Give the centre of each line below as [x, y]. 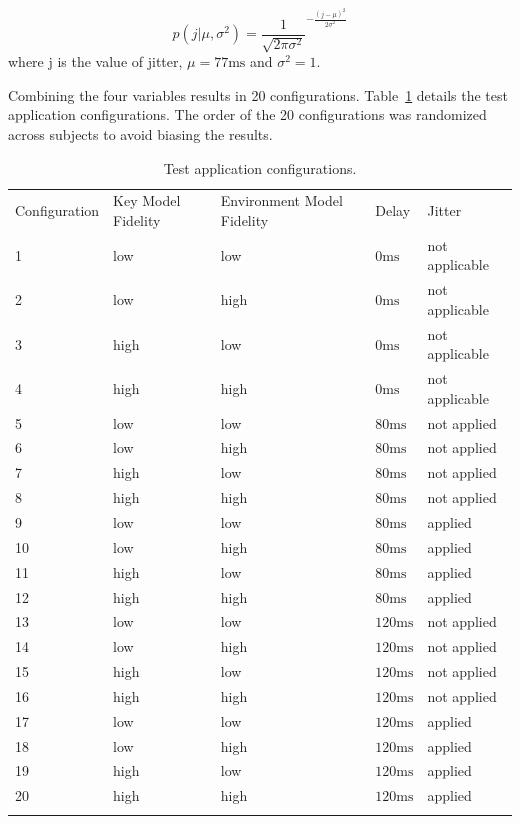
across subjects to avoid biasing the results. [140, 134]
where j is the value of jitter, [95, 61]
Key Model [147, 200]
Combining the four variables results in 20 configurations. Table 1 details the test [258, 94]
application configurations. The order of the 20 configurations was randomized [247, 114]
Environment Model [281, 200]
